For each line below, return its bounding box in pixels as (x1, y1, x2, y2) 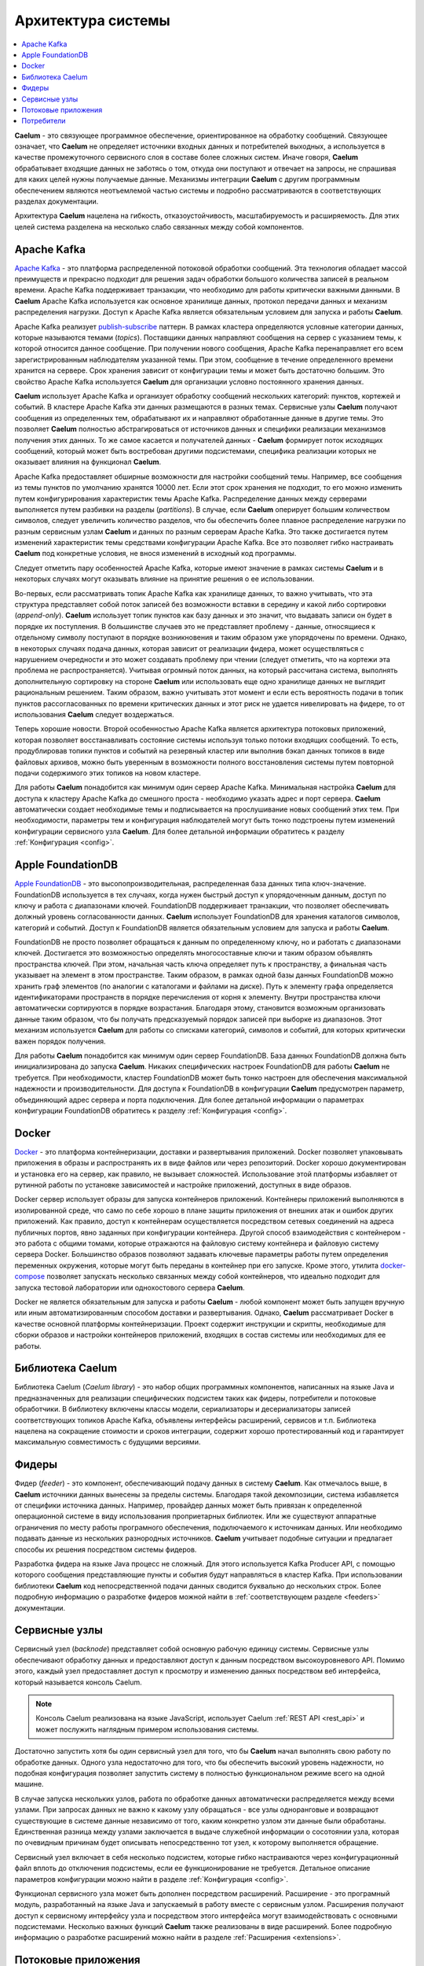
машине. (14, 1780, 44, 1789)
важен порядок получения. (14, 1036, 106, 1046)
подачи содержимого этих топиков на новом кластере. (14, 768, 202, 778)
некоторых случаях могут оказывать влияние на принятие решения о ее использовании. (14, 574, 315, 584)
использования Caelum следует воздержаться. (14, 709, 174, 719)
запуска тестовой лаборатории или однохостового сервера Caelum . (14, 1283, 245, 1292)
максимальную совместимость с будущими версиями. (14, 1438, 201, 1447)
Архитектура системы (14, 12, 170, 29)
